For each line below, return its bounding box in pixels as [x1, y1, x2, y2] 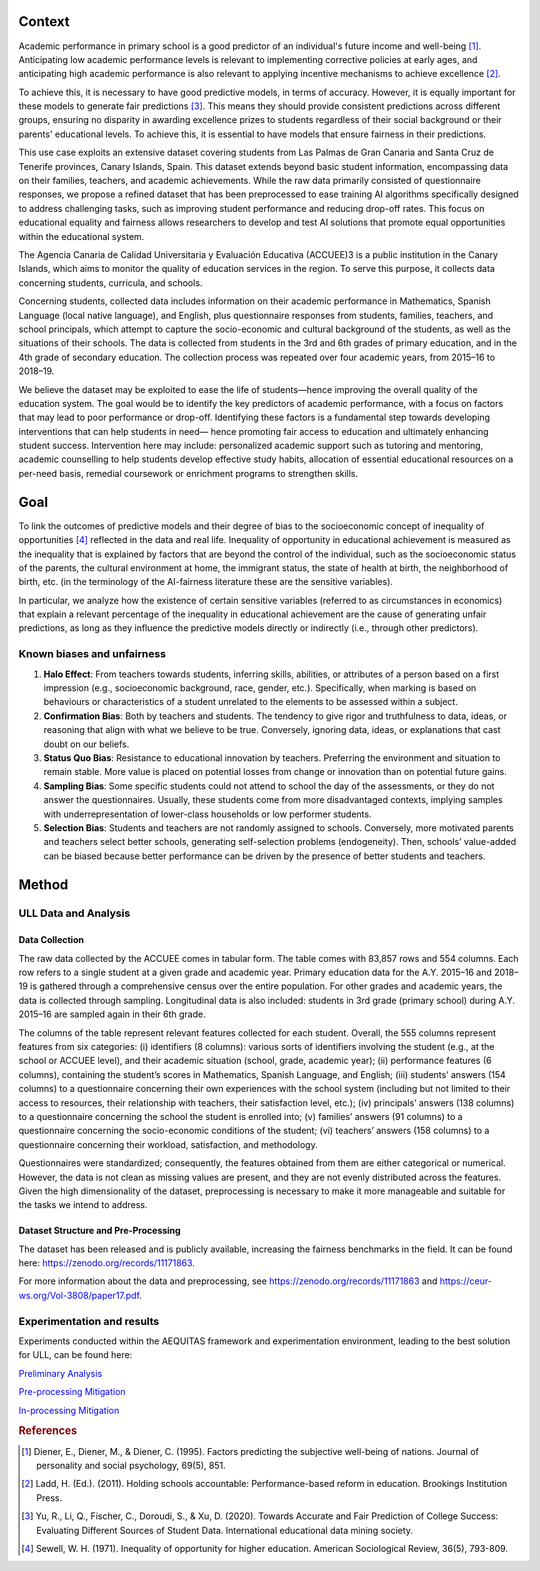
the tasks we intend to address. [18, 1199, 149, 1211]
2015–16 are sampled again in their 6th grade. [18, 1008, 206, 1020]
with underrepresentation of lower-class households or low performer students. [43, 808, 372, 820]
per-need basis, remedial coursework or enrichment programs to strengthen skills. [18, 467, 359, 479]
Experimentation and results [18, 1314, 160, 1328]
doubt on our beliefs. [43, 738, 130, 750]
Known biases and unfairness [18, 647, 167, 661]
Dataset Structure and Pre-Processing [18, 1225, 181, 1237]
